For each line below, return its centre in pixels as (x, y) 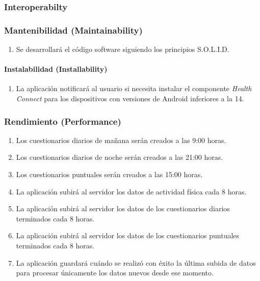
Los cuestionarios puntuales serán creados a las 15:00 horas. (109, 174)
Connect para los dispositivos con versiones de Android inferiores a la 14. (130, 99)
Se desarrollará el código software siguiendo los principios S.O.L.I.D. (123, 49)
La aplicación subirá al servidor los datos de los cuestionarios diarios (123, 208)
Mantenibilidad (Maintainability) (73, 30)
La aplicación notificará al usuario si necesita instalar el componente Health (134, 88)
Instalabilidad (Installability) (56, 69)
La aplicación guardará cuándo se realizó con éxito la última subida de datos (136, 262)
